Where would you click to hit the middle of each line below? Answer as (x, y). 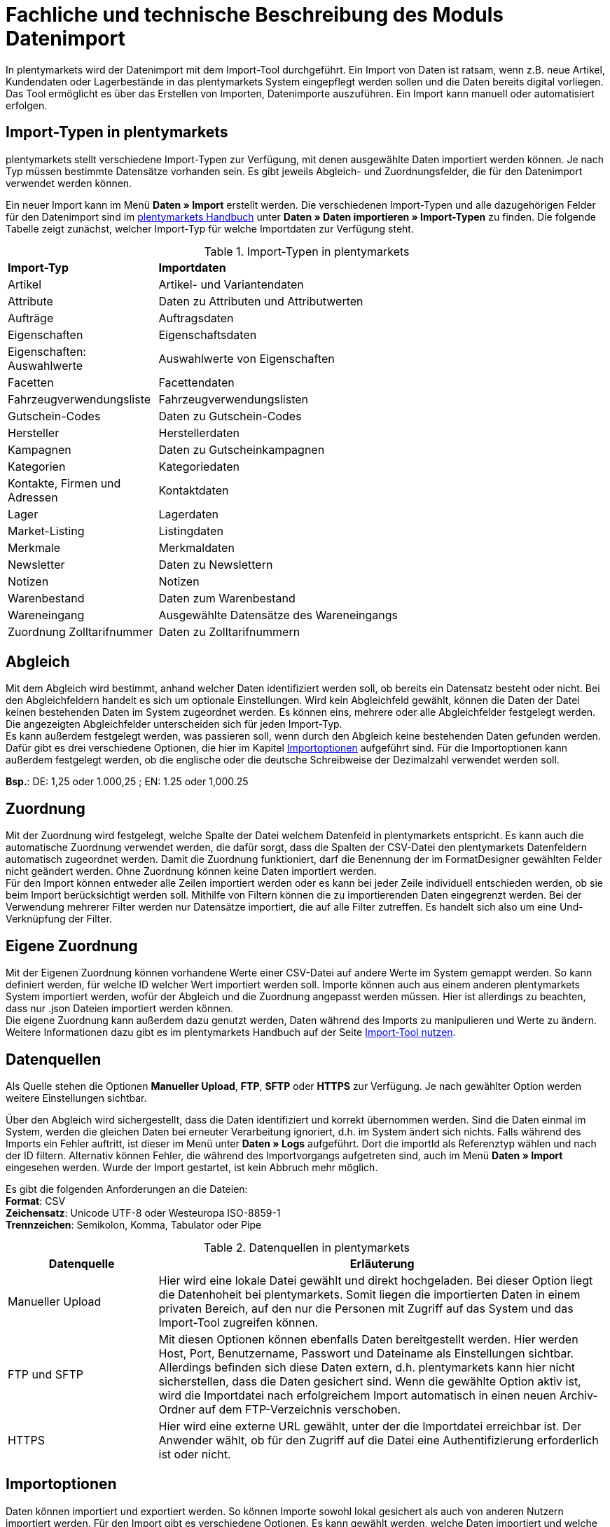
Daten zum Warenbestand (227, 598)
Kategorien (37, 466)
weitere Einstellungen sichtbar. (76, 1098)
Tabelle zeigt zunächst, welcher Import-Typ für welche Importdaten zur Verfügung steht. (210, 228)
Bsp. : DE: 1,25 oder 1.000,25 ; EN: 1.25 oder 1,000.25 (127, 782)
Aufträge (31, 318)
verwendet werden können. (69, 183)
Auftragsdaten (196, 318)
